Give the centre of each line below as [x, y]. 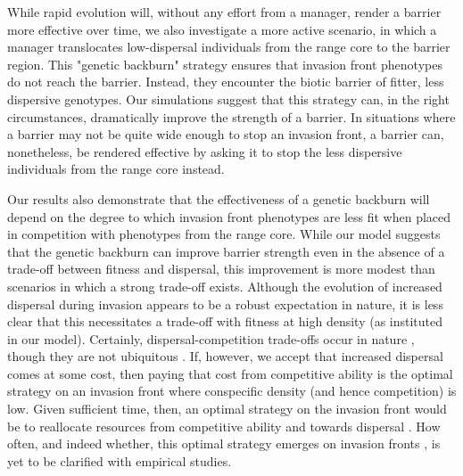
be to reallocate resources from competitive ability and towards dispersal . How [224, 426]
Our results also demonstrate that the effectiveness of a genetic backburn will [219, 198]
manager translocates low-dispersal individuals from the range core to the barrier [229, 47]
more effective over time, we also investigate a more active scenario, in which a [222, 29]
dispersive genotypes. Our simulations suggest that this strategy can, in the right [228, 98]
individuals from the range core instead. [116, 169]
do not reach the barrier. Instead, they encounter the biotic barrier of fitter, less [226, 82]
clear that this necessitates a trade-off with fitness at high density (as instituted [225, 321]
